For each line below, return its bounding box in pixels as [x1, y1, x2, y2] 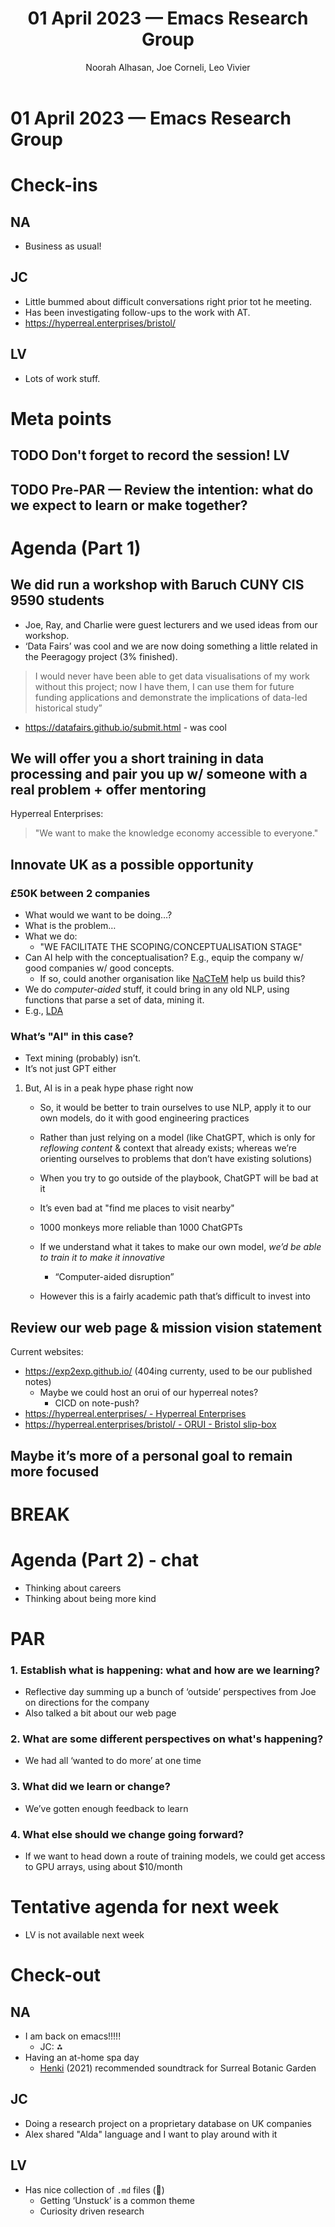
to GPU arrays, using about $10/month [24, 1861, 183, 1873]
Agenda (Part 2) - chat [10, 1548, 199, 1571]
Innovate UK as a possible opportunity [10, 856, 254, 873]
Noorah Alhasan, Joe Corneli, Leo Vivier [85, 61, 251, 73]
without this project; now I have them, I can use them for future [34, 680, 295, 692]
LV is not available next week [24, 1928, 145, 1941]
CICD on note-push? [54, 1397, 140, 1409]
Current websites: [10, 1346, 84, 1358]
